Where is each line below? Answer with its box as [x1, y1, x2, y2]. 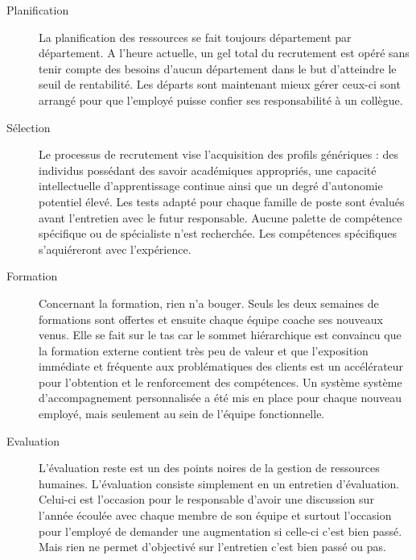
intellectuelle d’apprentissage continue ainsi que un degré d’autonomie [39, 177, 383, 194]
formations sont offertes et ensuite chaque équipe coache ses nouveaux [39, 310, 383, 327]
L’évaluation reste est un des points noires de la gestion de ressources [39, 459, 380, 476]
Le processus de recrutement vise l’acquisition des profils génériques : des [39, 146, 399, 163]
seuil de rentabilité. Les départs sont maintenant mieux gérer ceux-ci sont [39, 76, 401, 93]
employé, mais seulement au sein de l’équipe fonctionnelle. [39, 405, 325, 422]
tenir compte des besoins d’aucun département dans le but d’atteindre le [39, 60, 397, 77]
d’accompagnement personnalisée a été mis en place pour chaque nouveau [39, 389, 402, 406]
